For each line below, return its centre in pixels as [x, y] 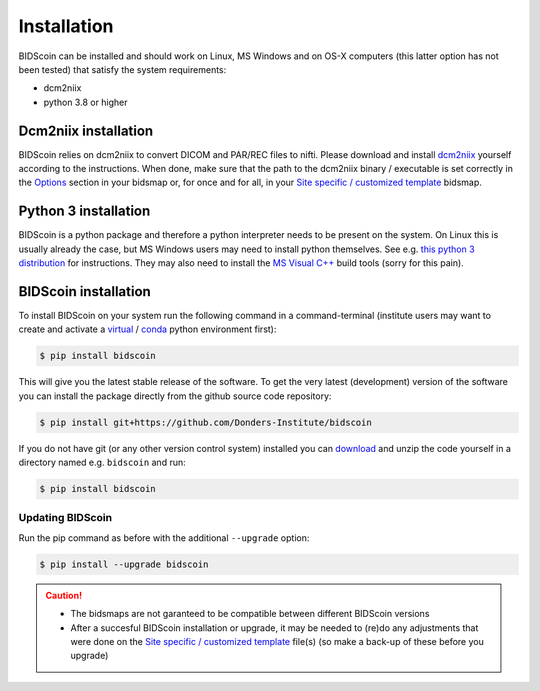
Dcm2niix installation [86, 130]
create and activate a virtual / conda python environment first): [147, 329]
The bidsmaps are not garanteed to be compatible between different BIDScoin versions [250, 614]
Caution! [64, 595]
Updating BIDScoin [65, 518]
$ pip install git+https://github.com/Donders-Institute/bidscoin [205, 422]
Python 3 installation [84, 211]
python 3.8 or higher [86, 102]
